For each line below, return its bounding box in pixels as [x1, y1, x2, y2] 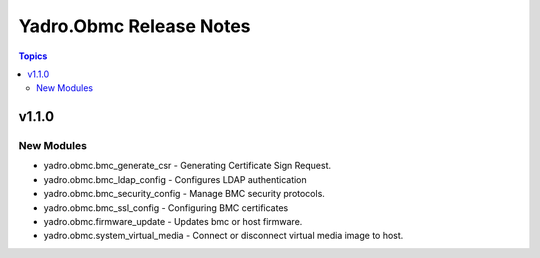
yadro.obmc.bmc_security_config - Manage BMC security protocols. [43, 188, 325, 200]
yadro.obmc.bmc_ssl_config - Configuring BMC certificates [43, 201, 289, 214]
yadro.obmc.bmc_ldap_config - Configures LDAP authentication [43, 173, 307, 185]
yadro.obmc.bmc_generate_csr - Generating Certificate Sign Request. [43, 160, 332, 172]
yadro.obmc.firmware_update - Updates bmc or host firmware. [43, 216, 303, 228]
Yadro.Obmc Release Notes [18, 15, 251, 37]
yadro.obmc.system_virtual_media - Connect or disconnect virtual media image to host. [43, 230, 404, 242]
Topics [18, 50, 48, 62]
